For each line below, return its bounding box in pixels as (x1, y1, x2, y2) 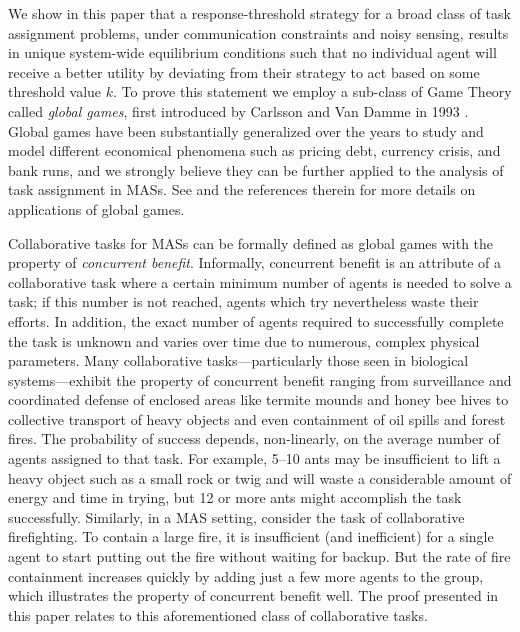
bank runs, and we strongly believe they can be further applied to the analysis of (8, 159, 504, 180)
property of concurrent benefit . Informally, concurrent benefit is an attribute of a (8, 252, 501, 273)
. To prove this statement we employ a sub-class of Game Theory (113, 81, 512, 102)
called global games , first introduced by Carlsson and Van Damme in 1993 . (8, 100, 469, 121)
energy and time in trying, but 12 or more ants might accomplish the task (8, 487, 462, 508)
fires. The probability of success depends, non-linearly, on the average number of (8, 428, 500, 449)
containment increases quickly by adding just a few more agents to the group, (8, 565, 484, 586)
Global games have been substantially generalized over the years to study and (8, 120, 484, 141)
